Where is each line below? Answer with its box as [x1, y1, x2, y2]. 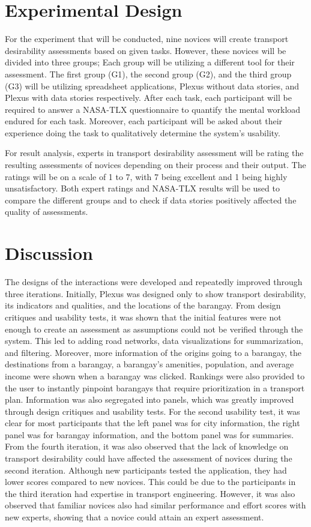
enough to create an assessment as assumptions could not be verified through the [5, 322, 303, 335]
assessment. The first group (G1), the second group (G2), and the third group [5, 67, 292, 80]
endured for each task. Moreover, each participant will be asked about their [5, 115, 283, 127]
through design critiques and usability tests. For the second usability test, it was [5, 405, 300, 417]
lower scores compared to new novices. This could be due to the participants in [5, 475, 296, 488]
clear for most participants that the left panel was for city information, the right [5, 417, 300, 429]
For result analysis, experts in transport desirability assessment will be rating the [5, 146, 304, 159]
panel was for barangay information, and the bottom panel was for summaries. [5, 428, 294, 441]
